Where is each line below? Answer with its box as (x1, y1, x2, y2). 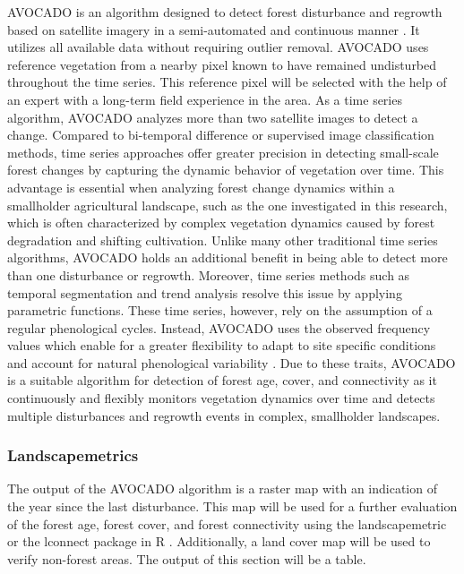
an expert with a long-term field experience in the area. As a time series (7, 90, 402, 108)
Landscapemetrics (7, 444, 139, 467)
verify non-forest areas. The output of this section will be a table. (7, 549, 366, 568)
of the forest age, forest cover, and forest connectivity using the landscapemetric (7, 514, 447, 533)
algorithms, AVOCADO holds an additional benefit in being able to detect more (7, 248, 448, 267)
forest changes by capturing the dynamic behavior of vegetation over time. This (7, 160, 444, 179)
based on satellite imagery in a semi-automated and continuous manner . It (7, 20, 420, 39)
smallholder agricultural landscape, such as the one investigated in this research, (7, 195, 448, 214)
